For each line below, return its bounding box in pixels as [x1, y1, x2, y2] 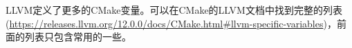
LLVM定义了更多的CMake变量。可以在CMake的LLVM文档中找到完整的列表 [6, 3, 342, 16]
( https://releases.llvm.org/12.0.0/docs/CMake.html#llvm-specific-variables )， [6, 16, 337, 30]
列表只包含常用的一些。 [24, 29, 131, 44]
